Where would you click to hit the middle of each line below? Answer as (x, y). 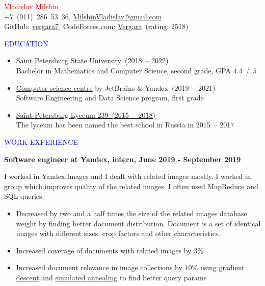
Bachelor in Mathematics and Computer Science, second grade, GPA (123, 70)
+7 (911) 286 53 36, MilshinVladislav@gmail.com (83, 16)
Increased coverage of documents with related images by (104, 250)
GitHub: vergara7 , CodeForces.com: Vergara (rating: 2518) (96, 26)
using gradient (222, 267)
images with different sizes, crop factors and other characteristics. (118, 233)
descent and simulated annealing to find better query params (111, 277)
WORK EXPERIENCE (41, 141)
